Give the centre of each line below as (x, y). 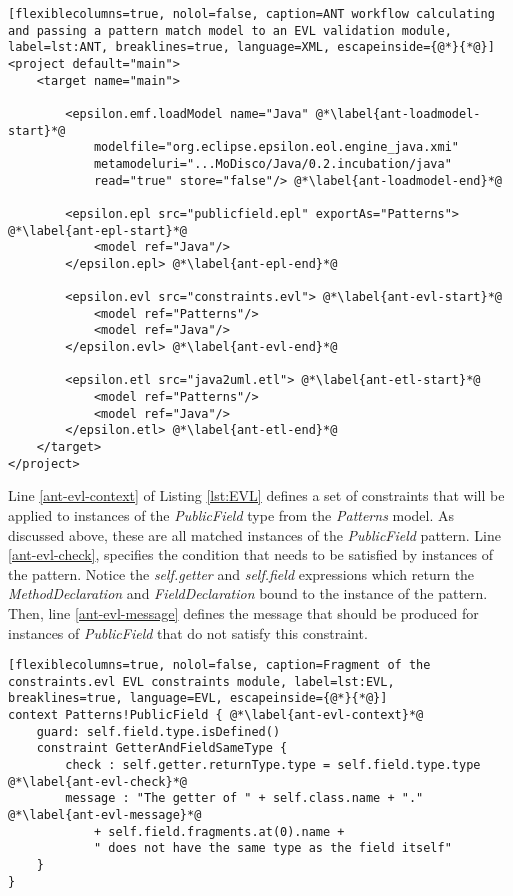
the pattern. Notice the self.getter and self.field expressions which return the (241, 573)
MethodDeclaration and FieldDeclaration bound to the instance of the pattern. (248, 593)
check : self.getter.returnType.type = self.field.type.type (273, 765)
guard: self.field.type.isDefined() (158, 731)
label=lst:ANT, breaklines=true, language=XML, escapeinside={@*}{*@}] (251, 47)
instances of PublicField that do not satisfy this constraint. (188, 632)
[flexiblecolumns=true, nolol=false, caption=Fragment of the (219, 665)
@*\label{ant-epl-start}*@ (97, 230)
